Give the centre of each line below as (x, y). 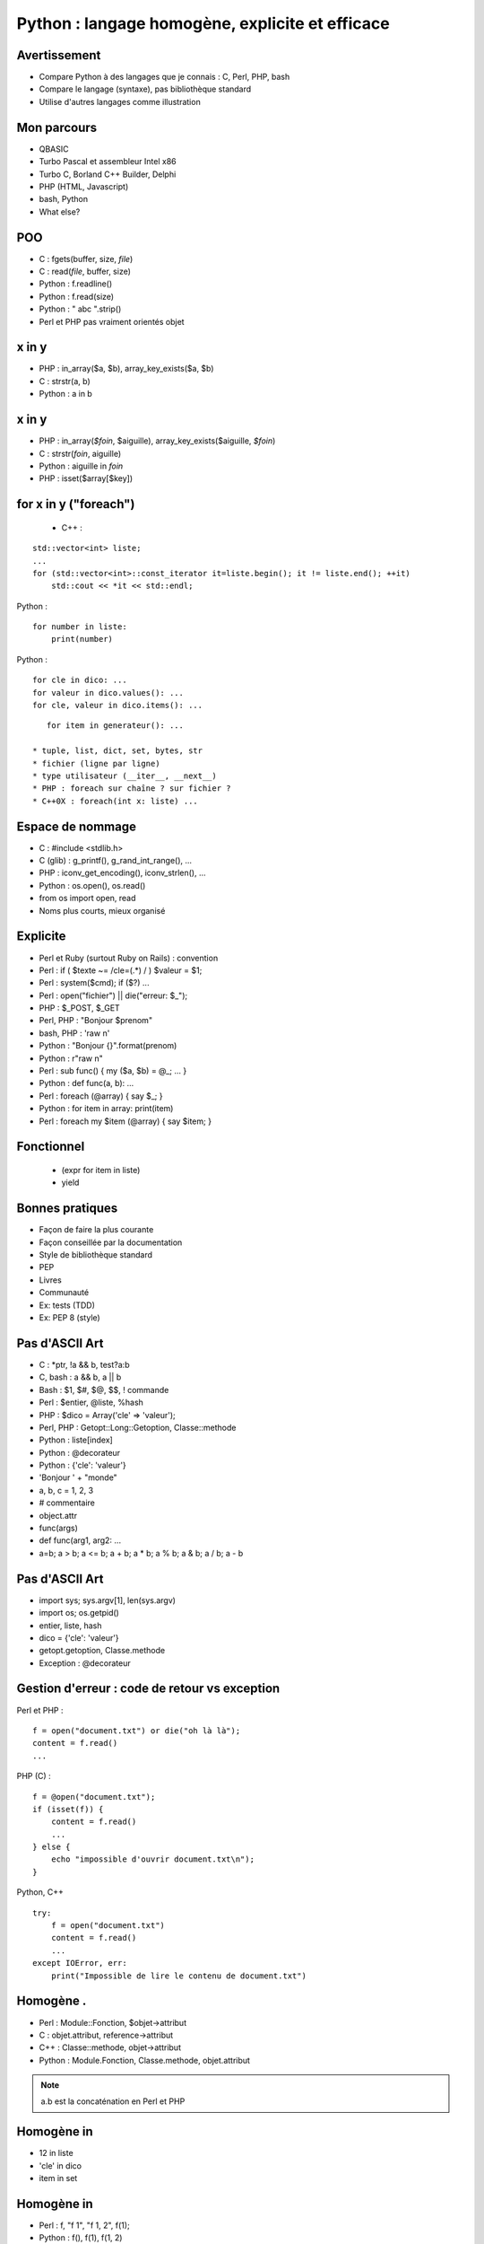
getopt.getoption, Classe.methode (102, 1651)
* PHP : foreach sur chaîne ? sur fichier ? (132, 789)
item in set (58, 2178)
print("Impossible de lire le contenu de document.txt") (178, 1976)
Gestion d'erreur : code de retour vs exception (148, 1689)
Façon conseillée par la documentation (111, 1242)
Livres (50, 1280)
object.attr (58, 1515)
